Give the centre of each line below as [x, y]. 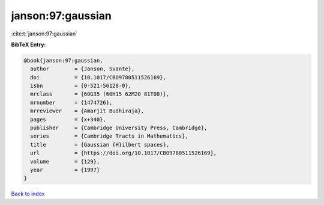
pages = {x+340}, [68, 119]
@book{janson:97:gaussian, [63, 60]
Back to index [28, 194]
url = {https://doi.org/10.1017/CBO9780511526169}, [124, 153]
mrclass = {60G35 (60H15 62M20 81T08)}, [100, 94]
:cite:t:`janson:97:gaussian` [44, 34]
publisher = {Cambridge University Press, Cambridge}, [119, 128]
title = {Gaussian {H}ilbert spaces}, [100, 145]
